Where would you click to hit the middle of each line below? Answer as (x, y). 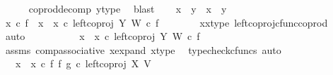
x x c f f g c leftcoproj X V (83, 63)
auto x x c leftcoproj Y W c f (103, 36)
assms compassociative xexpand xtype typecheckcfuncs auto (143, 49)
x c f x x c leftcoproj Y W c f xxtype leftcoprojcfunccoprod (166, 22)
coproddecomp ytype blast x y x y (128, 8)
